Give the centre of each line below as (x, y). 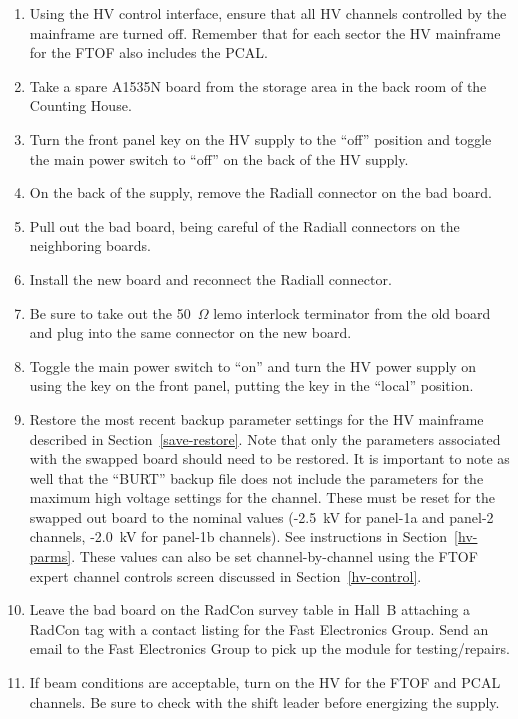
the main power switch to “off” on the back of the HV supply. (219, 158)
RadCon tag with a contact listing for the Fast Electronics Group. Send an (259, 628)
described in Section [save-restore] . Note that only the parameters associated (265, 438)
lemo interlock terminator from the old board (352, 312)
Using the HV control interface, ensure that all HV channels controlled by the (268, 13)
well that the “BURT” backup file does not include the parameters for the (256, 477)
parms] (50, 556)
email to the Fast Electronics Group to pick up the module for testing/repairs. (269, 648)
